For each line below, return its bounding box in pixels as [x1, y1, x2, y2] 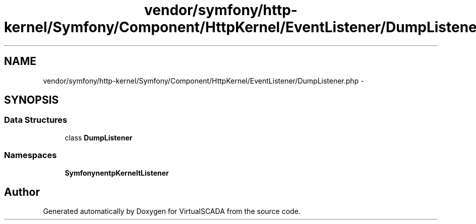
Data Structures [4, 115, 68, 125]
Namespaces [4, 150, 57, 161]
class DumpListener [65, 133, 133, 142]
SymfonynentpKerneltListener [65, 168, 169, 177]
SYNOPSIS [4, 94, 59, 107]
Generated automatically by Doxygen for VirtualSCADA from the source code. [43, 207, 301, 216]
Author [4, 185, 40, 198]
